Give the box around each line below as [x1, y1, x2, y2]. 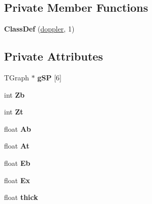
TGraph [4, 72, 29, 82]
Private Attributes [4, 48, 103, 64]
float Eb [4, 157, 31, 168]
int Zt [4, 106, 23, 117]
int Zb [4, 89, 25, 100]
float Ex [4, 174, 30, 185]
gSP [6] [37, 72, 62, 82]
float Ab [4, 123, 32, 134]
